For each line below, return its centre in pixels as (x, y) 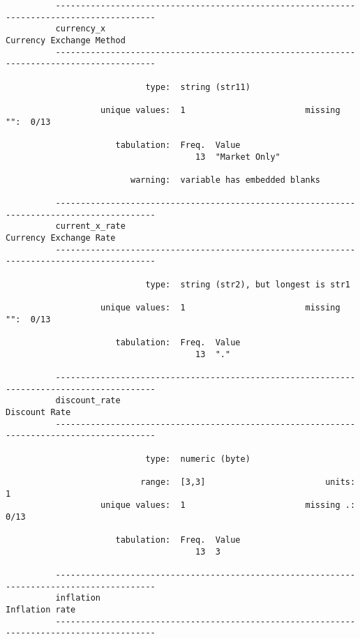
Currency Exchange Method (66, 40)
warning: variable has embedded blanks (225, 180)
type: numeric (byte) (198, 459)
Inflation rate (41, 610)
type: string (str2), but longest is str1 (248, 284)
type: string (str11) (198, 87)
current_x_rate (90, 226)
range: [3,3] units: (248, 482)
